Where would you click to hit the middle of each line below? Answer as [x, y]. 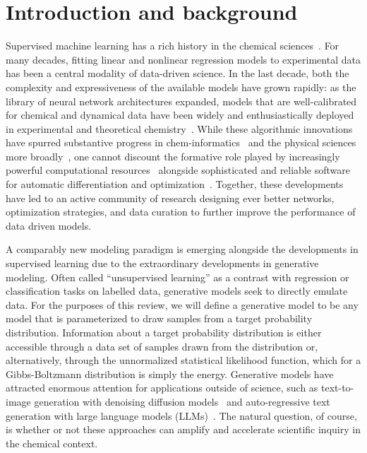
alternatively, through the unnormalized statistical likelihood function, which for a [183, 360]
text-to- [338, 388]
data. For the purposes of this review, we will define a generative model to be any [182, 304]
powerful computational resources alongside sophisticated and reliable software [178, 170]
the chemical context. [52, 443]
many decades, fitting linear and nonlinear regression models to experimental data [183, 59]
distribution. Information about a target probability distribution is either [164, 332]
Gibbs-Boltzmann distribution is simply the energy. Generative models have [170, 373]
